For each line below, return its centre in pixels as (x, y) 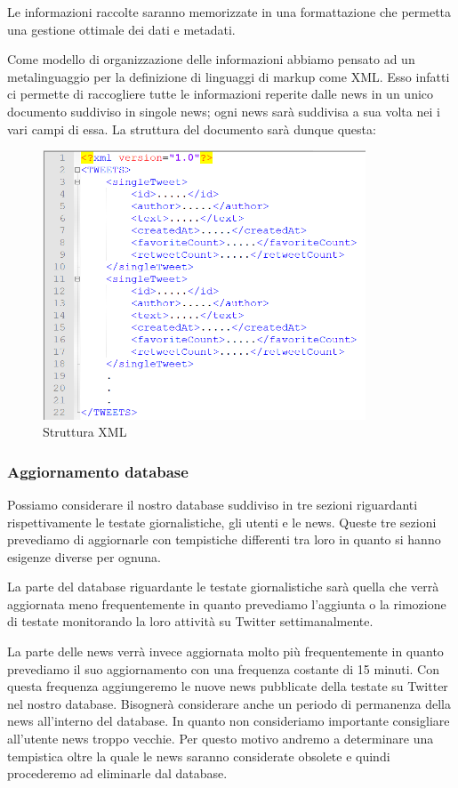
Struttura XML (85, 432)
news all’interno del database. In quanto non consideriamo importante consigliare (229, 721)
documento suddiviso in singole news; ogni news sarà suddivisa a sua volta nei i (224, 111)
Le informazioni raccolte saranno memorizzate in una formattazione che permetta (229, 12)
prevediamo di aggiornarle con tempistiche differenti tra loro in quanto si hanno (224, 539)
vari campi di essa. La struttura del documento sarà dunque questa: (192, 129)
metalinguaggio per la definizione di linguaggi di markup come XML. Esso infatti (229, 76)
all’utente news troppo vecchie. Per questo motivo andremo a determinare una (221, 739)
